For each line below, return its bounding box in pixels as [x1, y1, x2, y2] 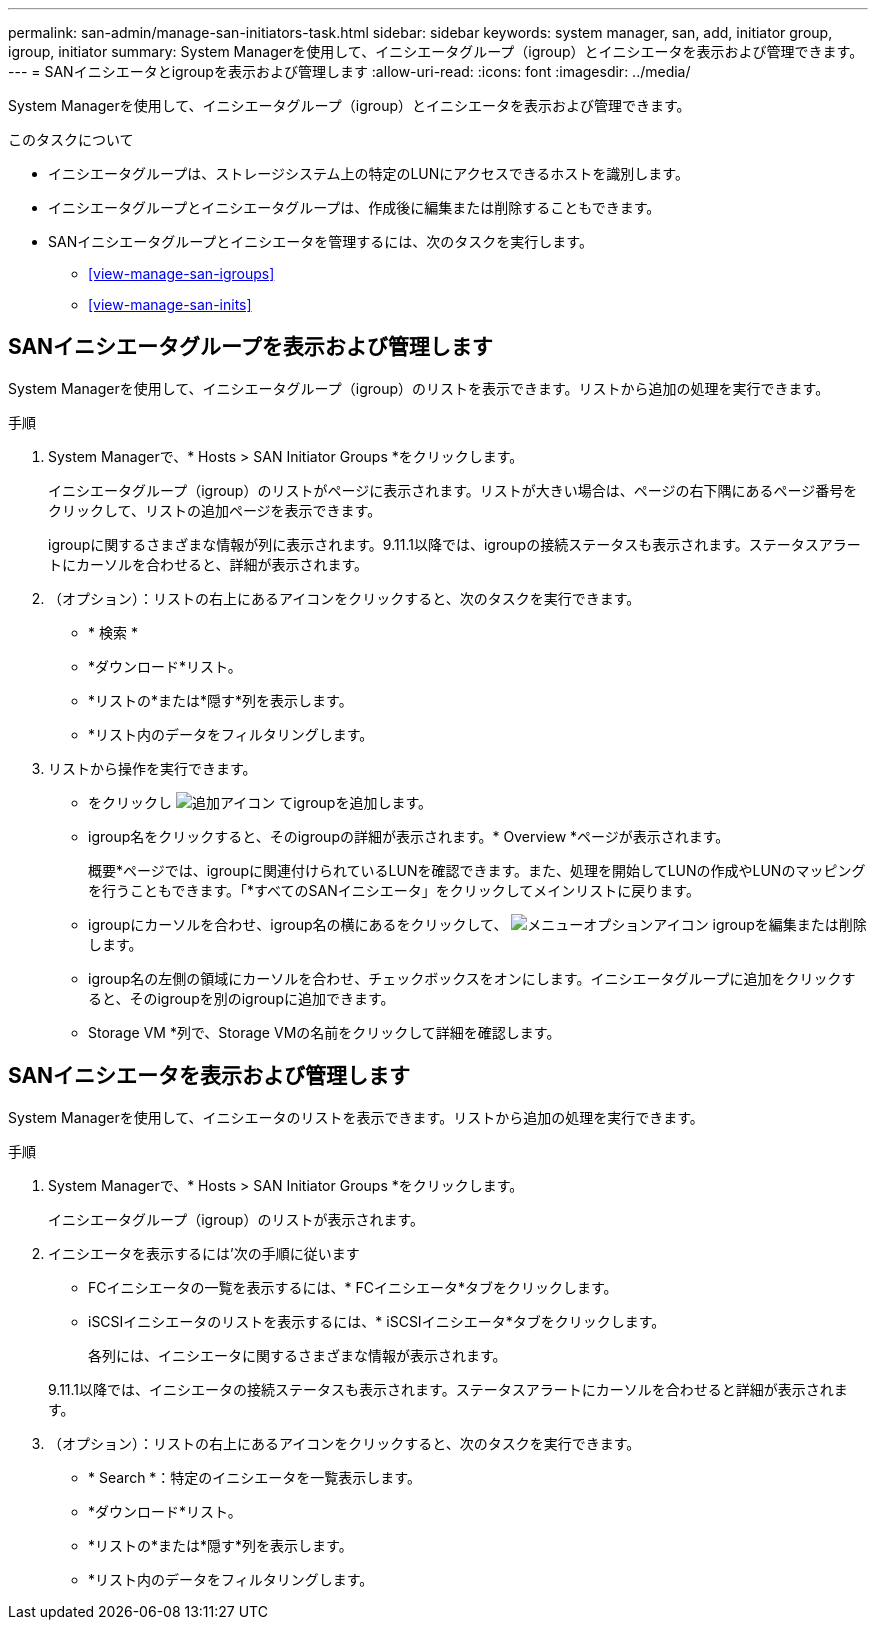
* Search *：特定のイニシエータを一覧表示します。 [88, 1468, 421, 1486]
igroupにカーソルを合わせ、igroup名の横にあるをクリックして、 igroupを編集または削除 [88, 915, 867, 933]
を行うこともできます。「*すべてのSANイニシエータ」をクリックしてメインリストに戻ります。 [88, 881, 700, 899]
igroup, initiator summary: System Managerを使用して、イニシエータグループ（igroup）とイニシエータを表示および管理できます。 [8, 43, 864, 60]
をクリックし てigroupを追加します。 [88, 793, 433, 811]
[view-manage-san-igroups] [88, 265, 275, 282]
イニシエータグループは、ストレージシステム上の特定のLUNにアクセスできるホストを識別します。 [48, 165, 689, 182]
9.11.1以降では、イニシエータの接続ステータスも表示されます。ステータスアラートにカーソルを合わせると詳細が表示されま [48, 1380, 848, 1398]
